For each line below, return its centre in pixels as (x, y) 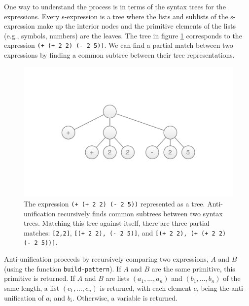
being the (215, 288)
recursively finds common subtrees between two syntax (140, 213)
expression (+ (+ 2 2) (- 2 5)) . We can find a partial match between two (119, 45)
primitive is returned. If (40, 278)
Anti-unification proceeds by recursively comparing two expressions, (106, 259)
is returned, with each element (145, 288)
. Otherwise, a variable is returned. (125, 297)
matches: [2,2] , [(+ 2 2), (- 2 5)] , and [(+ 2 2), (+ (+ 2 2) (125, 232)
